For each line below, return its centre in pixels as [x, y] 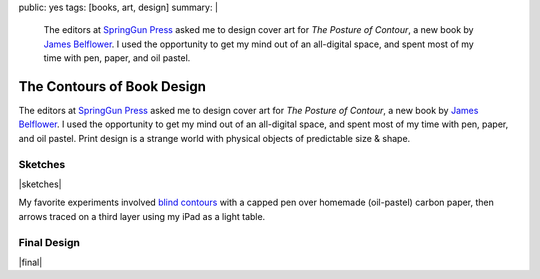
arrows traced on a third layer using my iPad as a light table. [142, 216]
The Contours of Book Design [112, 86]
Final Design [49, 242]
